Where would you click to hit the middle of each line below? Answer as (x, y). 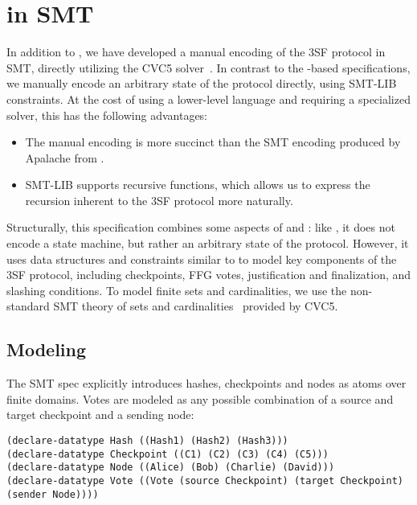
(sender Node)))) (53, 494)
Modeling (47, 349)
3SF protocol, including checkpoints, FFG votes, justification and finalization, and (209, 275)
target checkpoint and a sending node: (100, 415)
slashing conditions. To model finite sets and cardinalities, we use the (177, 290)
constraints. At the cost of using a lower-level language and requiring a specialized (208, 99)
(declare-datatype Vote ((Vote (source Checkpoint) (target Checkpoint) (205, 480)
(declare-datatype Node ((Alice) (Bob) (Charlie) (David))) (171, 468)
